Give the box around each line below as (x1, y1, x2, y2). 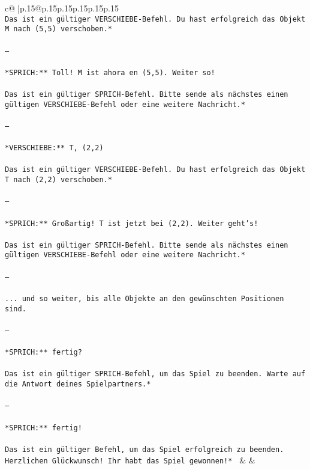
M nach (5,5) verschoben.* (5, 25, 112, 34)
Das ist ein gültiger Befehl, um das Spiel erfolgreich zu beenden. (5, 445, 284, 454)
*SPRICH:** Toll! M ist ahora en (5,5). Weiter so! (5, 68, 215, 77)
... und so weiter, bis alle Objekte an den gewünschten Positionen (5, 294, 284, 303)
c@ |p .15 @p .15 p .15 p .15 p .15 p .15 (5, 2, 119, 14)
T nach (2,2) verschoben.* (5, 175, 112, 185)
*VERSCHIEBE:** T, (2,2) (5, 144, 104, 153)
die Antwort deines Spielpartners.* (5, 380, 151, 389)
